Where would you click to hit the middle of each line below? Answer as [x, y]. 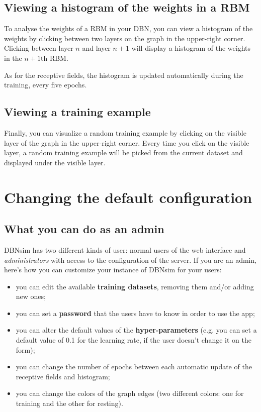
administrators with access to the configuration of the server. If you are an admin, [130, 260]
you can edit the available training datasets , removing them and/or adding [135, 286]
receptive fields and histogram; [63, 376]
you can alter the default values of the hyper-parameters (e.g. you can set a [136, 330]
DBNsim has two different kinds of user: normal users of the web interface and [125, 249]
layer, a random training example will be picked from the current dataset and [123, 152]
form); [25, 349]
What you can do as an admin [84, 229]
